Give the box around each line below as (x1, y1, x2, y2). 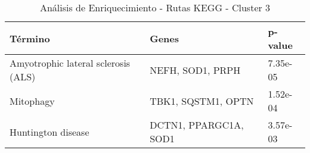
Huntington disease (10, 124, 89, 139)
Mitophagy (10, 93, 55, 108)
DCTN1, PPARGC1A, (150, 118, 244, 132)
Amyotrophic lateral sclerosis (10, 56, 131, 70)
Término (10, 31, 50, 45)
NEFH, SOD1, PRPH (150, 63, 241, 77)
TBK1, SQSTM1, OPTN (150, 93, 254, 108)
